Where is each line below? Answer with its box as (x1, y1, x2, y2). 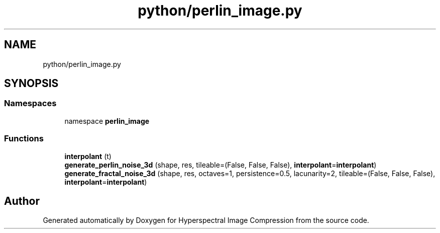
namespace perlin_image (64, 116, 150, 125)
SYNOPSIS (4, 77, 59, 90)
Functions (4, 133, 44, 144)
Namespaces (4, 98, 57, 109)
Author (4, 194, 40, 207)
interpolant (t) (64, 151, 112, 161)
